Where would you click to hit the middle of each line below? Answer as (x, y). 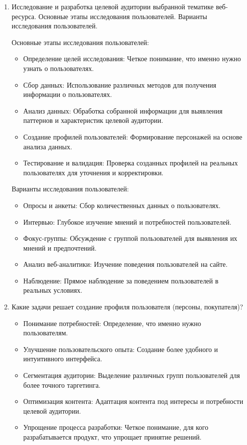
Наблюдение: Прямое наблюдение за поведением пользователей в (121, 280)
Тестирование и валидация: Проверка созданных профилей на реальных (131, 163)
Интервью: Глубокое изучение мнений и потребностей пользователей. (127, 222)
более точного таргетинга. (62, 385)
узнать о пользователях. (59, 68)
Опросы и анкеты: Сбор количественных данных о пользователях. (122, 205)
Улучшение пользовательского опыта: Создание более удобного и (121, 349)
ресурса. (24, 16)
